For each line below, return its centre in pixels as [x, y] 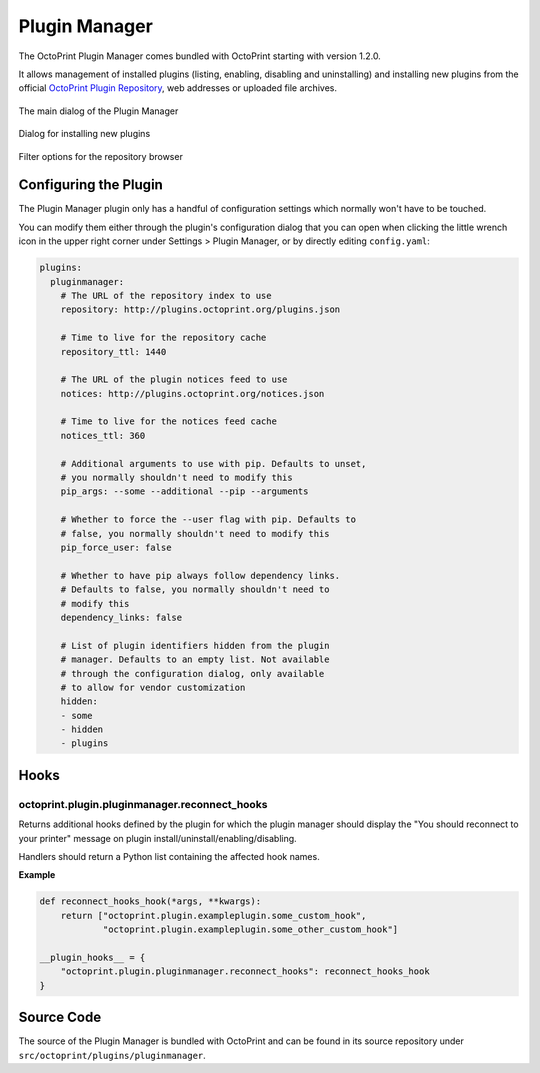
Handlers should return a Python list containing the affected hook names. [169, 856]
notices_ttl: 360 [103, 435]
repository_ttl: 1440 [113, 351]
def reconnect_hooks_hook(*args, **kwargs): [150, 901]
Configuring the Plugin [91, 185]
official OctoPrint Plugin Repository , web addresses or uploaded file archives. [177, 88]
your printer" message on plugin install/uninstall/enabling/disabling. [157, 838]
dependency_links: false [121, 617]
